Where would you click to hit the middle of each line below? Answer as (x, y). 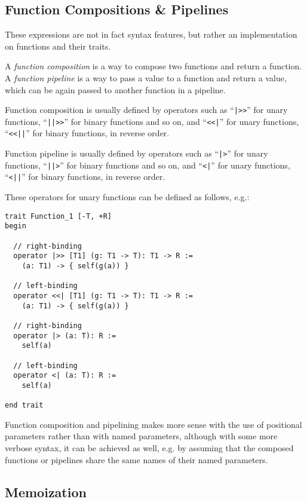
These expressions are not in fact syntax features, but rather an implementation (151, 34)
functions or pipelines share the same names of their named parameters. (136, 459)
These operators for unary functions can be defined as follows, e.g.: (127, 197)
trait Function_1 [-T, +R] (58, 216)
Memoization (46, 492)
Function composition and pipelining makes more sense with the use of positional (153, 424)
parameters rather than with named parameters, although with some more (141, 436)
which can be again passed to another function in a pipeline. (115, 89)
